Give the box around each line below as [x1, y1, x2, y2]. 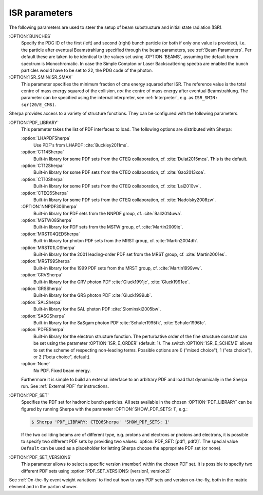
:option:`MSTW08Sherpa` [21, 217, 73, 223]
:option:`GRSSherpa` [21, 286, 63, 291]
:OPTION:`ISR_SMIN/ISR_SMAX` [9, 74, 73, 80]
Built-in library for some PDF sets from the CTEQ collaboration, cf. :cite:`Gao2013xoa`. [33, 169, 206, 175]
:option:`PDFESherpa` [21, 327, 65, 332]
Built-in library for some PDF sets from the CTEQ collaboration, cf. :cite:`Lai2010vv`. [33, 183, 201, 189]
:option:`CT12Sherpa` [21, 163, 64, 168]
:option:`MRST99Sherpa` [21, 258, 72, 264]
